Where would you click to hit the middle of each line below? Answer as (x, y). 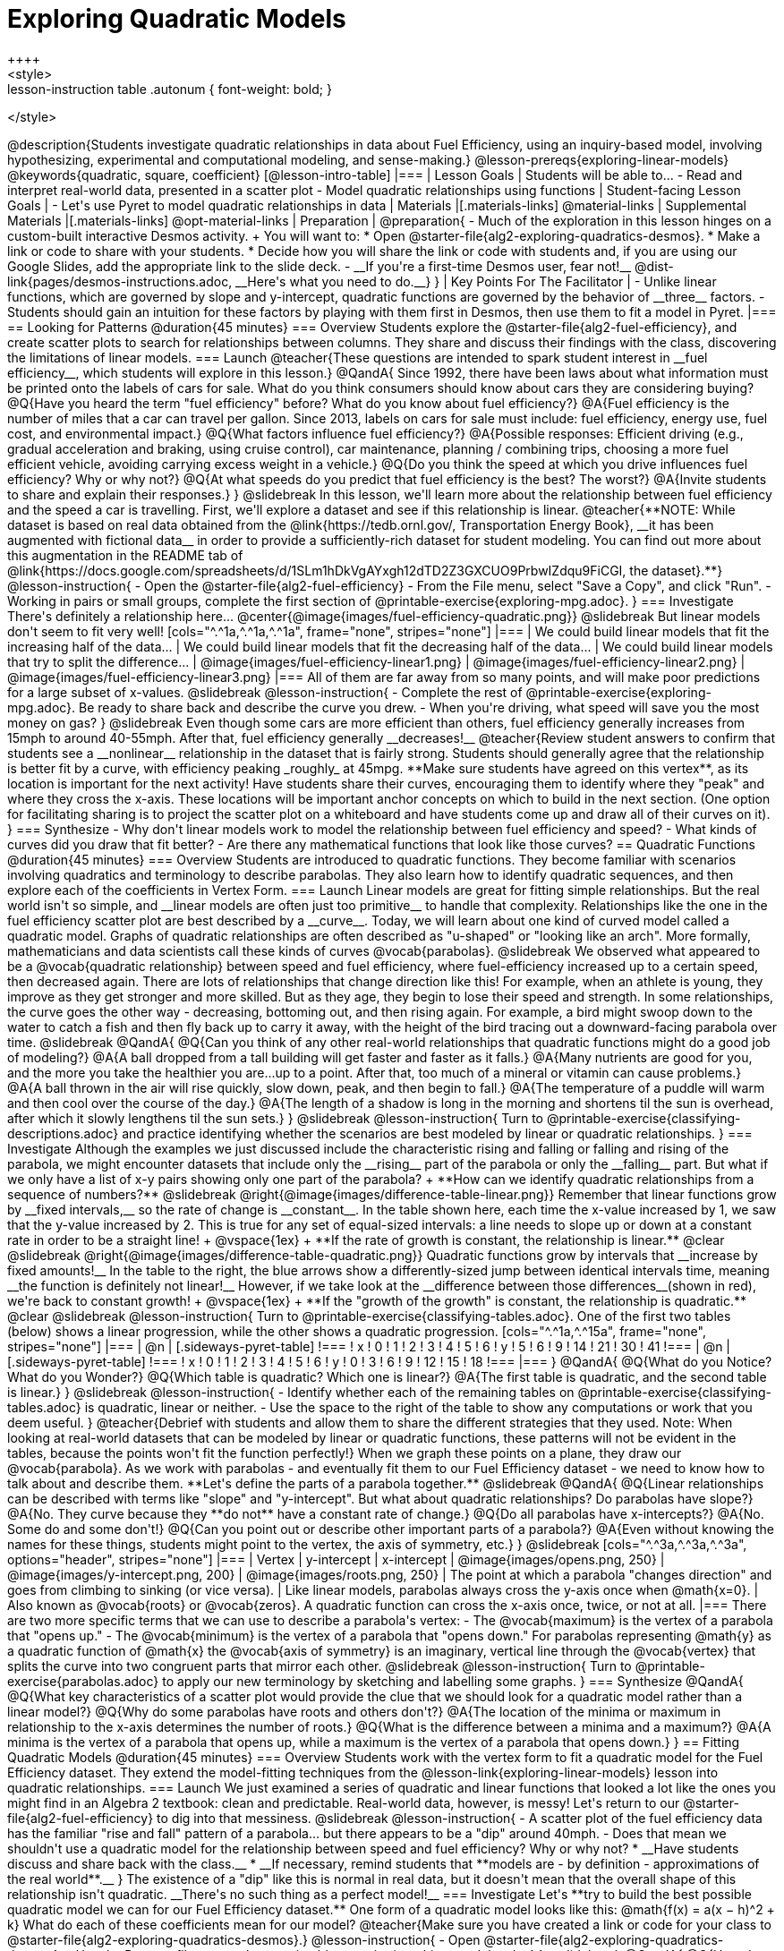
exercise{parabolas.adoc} (83, 1681)
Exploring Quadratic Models (177, 19)
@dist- (654, 266)
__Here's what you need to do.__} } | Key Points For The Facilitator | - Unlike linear (476, 281)
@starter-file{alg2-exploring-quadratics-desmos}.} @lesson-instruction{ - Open (244, 1939)
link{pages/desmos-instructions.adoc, (120, 281)
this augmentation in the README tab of (125, 555)
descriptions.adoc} (63, 1133)
